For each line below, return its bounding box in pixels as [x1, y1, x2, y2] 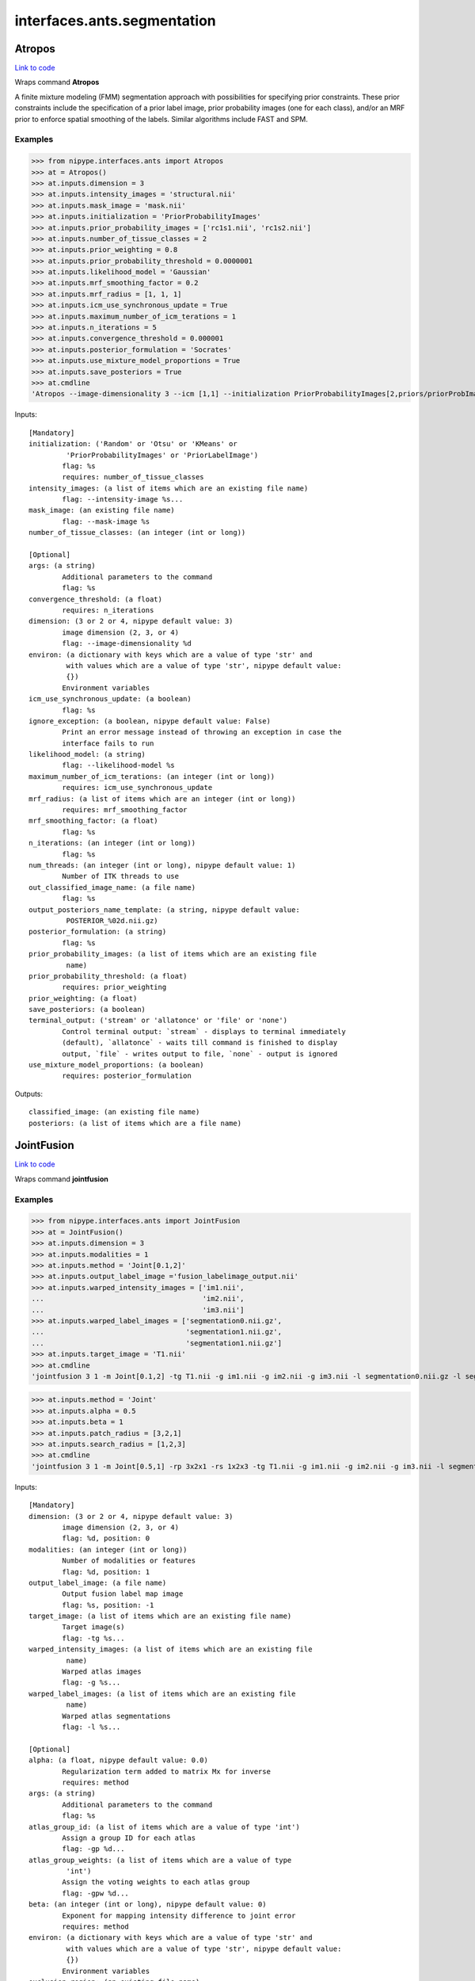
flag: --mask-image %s [62, 517, 150, 526]
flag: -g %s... [62, 1678, 121, 1687]
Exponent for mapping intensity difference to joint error [62, 1910, 296, 1920]
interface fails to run [62, 739, 154, 748]
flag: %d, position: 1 [62, 1567, 150, 1576]
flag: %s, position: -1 [62, 1601, 154, 1609]
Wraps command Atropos [14, 78, 100, 87]
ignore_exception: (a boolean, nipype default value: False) [28, 716, 271, 725]
